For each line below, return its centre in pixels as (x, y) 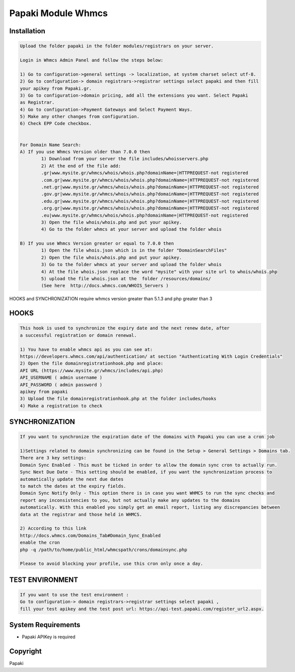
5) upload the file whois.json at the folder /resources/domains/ (126, 279)
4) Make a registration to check (61, 406)
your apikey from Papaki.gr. (56, 88)
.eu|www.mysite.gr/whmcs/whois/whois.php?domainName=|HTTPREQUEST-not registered (145, 215)
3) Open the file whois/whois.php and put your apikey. (112, 222)
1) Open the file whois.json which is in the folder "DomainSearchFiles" (134, 250)
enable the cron (40, 543)
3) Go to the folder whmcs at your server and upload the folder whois (131, 265)
